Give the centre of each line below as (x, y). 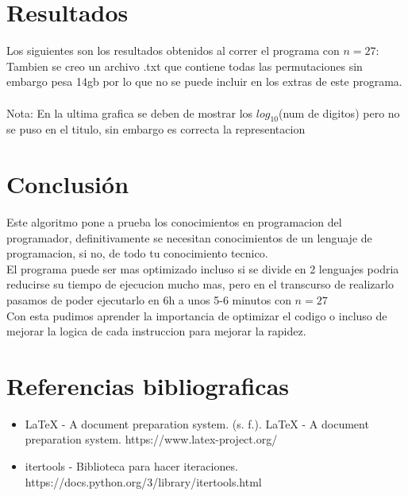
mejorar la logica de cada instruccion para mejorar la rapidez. (156, 331)
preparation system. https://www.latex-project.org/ (151, 439)
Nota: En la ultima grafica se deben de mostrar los (130, 112)
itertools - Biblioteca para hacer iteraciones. (131, 466)
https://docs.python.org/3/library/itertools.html (143, 481)
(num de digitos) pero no (339, 112)
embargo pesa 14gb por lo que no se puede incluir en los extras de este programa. (204, 81)
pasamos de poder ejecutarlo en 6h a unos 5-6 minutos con (149, 299)
